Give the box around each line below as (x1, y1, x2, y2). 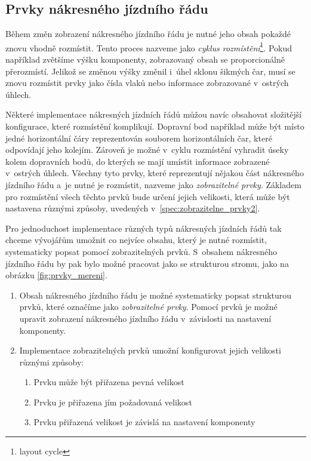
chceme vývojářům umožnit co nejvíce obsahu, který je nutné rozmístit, (5, 233, 267, 246)
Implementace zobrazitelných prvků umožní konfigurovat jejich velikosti (19, 344, 281, 356)
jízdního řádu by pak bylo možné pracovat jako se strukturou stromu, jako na (5, 257, 289, 269)
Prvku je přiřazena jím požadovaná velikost (33, 395, 192, 408)
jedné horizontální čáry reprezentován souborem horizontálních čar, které (5, 131, 272, 144)
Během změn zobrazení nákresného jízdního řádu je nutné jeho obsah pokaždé (5, 27, 291, 40)
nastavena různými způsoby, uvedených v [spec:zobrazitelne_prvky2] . (5, 202, 260, 214)
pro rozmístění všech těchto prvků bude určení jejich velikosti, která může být (5, 190, 290, 202)
